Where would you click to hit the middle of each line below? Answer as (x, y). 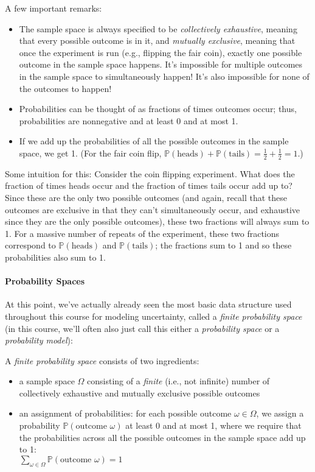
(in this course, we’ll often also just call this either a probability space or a (142, 328)
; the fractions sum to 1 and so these (223, 245)
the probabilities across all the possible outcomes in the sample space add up (162, 437)
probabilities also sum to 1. (55, 257)
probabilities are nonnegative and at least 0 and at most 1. (129, 120)
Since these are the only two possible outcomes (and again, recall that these (146, 197)
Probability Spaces (45, 281)
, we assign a (280, 413)
